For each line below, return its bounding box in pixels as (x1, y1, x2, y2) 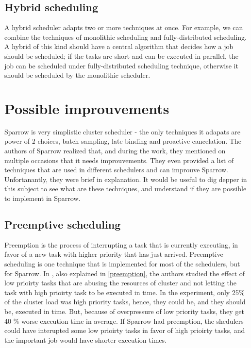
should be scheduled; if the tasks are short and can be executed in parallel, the (4, 50, 238, 61)
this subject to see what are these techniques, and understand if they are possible (4, 183, 247, 194)
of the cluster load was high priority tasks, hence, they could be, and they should (4, 297, 246, 307)
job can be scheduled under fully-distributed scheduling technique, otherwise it (4, 60, 238, 70)
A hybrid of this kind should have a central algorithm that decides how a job (4, 41, 234, 51)
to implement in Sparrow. (4, 193, 81, 203)
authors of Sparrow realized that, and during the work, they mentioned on (4, 146, 226, 156)
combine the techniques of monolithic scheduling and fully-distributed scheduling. (4, 32, 247, 42)
